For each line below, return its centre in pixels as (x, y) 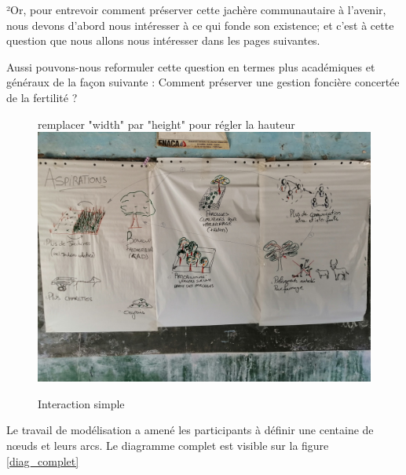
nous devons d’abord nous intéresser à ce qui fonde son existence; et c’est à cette (200, 25)
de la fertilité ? (42, 97)
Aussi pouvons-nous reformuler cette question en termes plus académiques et (191, 66)
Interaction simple (81, 403)
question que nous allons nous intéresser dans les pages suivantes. (163, 40)
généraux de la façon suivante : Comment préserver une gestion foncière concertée (203, 82)
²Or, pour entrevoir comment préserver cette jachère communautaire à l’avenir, (196, 9)
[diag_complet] (43, 460)
